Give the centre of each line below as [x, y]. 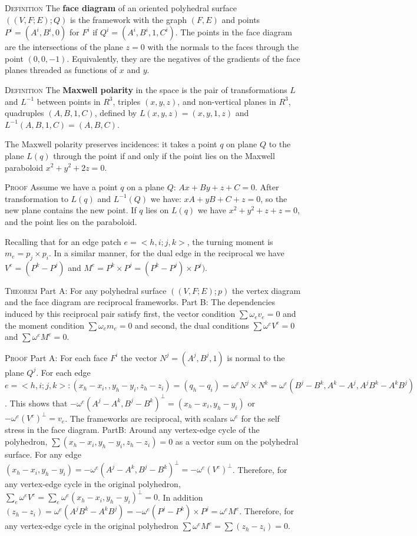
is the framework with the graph [128, 19]
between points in [69, 101]
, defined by [116, 113]
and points [241, 19]
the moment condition [44, 325]
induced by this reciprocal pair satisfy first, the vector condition [120, 314]
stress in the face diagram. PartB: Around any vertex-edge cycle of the [132, 430]
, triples [127, 101]
